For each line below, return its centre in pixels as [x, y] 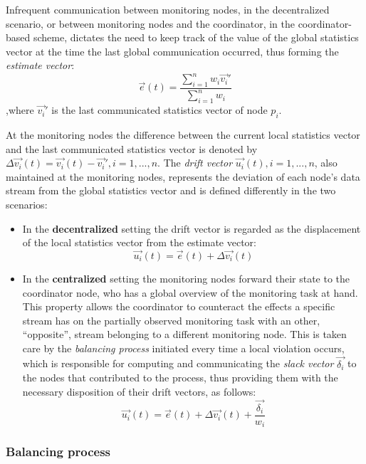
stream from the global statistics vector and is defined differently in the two [171, 190]
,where [20, 110]
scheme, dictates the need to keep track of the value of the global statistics [196, 37]
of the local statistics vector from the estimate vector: [139, 242]
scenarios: [27, 204]
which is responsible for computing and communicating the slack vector [178, 363]
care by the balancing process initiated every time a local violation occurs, [183, 348]
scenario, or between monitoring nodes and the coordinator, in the [150, 23]
